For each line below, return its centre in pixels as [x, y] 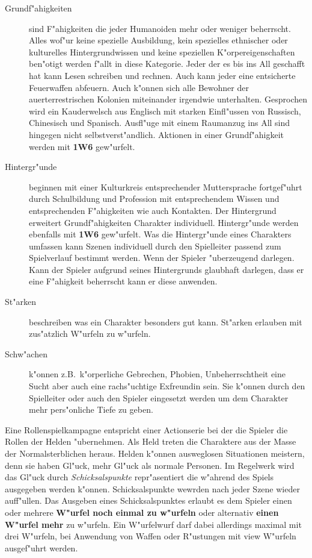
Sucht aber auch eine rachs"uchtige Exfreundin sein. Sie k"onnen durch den [167, 386]
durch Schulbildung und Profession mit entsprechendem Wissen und [154, 199]
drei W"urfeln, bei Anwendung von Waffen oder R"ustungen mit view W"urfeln [151, 536]
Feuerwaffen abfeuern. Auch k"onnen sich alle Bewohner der [139, 87]
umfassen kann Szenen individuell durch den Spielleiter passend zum [155, 246]
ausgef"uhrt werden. [41, 547]
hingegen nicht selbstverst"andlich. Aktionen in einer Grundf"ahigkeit [156, 134]
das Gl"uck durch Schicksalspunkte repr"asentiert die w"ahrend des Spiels [139, 477]
